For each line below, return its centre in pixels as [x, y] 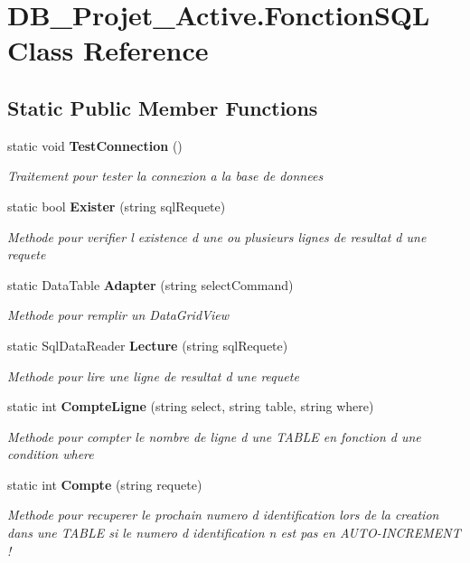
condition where [51, 454]
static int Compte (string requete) [105, 484]
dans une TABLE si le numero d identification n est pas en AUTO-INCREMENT [234, 533]
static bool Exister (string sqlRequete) [117, 206]
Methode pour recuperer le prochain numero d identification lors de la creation [223, 515]
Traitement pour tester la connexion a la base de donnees [165, 176]
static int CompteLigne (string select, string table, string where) [191, 406]
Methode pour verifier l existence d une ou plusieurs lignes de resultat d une [217, 236]
